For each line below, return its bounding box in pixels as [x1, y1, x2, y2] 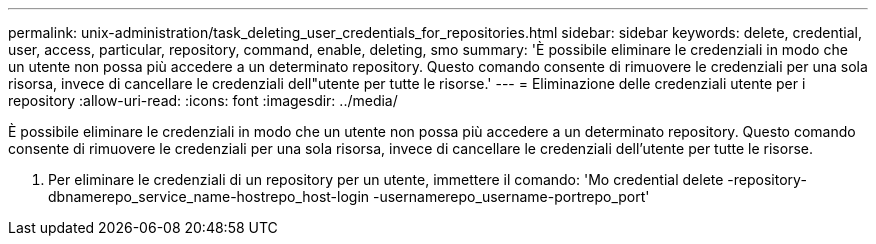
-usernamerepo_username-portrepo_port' [373, 188, 650, 205]
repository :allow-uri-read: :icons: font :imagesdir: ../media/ [8, 92, 398, 109]
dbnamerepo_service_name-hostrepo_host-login [48, 188, 370, 205]
